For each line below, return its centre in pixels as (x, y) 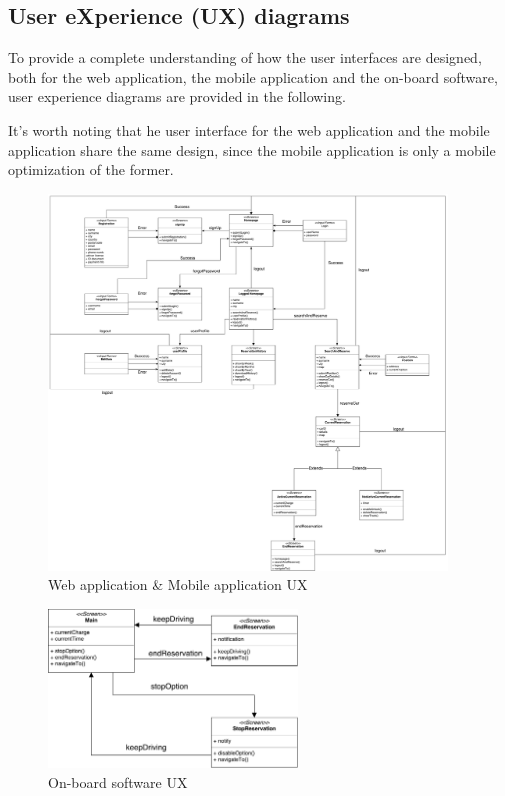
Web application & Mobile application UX (178, 584)
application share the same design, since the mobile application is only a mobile (252, 149)
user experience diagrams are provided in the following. (177, 96)
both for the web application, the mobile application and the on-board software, (253, 76)
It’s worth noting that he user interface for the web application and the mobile (249, 129)
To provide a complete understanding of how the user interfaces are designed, (245, 57)
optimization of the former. (91, 169)
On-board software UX (118, 781)
